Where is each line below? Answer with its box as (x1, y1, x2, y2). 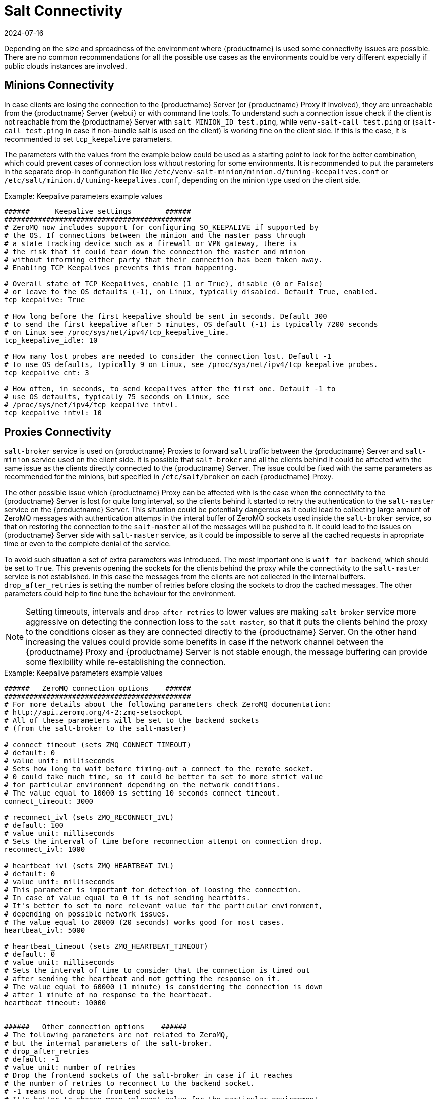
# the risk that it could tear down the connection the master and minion (4, 247, 306, 256)
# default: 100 (4, 821, 64, 830)
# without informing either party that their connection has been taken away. (4, 255, 323, 264)
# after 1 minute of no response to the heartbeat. (4, 991, 213, 999)
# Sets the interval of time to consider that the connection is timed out (4, 966, 310, 975)
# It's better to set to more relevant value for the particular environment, (4, 902, 323, 910)
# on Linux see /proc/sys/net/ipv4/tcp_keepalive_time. (4, 328, 229, 336)
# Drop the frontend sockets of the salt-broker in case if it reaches (4, 1071, 293, 1080)
